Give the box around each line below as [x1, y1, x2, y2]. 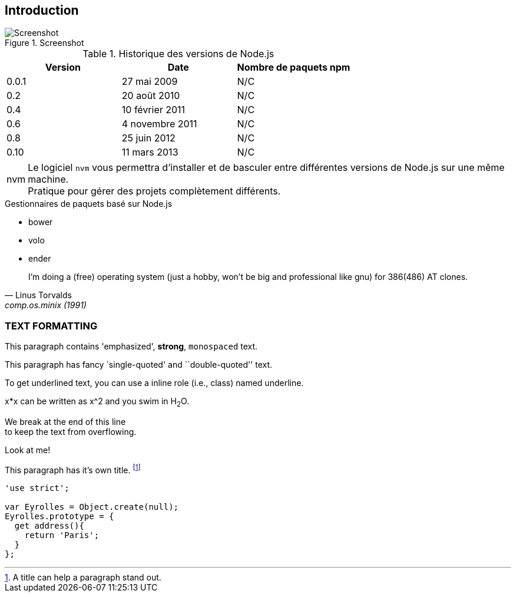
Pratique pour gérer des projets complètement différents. [28, 185, 281, 197]
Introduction [5, 3, 79, 18]
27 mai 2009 [121, 75, 178, 88]
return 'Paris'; [24, 530, 100, 540]
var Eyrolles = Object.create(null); [5, 502, 179, 512]
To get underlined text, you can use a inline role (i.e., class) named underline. [5, 378, 304, 388]
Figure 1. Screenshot [5, 38, 84, 48]
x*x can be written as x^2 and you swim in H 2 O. [5, 396, 190, 408]
